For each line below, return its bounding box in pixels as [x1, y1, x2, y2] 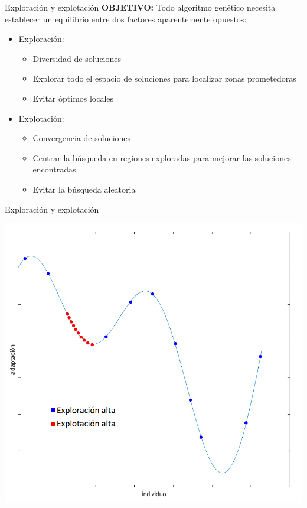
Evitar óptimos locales [32, 92, 114, 104]
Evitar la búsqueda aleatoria [32, 183, 136, 195]
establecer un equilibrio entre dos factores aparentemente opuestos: [5, 12, 247, 25]
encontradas [32, 163, 76, 175]
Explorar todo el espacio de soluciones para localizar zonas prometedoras [32, 72, 296, 84]
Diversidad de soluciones [32, 52, 122, 64]
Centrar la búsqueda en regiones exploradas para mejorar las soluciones [32, 151, 291, 164]
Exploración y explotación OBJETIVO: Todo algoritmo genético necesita [5, 1, 276, 13]
